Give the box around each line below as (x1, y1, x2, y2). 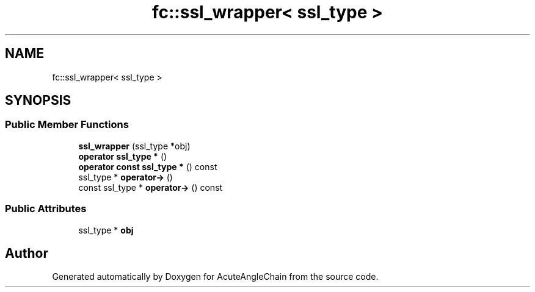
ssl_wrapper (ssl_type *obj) (78, 140, 191, 151)
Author (5, 245, 48, 261)
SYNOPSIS (5, 93, 71, 109)
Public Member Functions (5, 118, 129, 131)
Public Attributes (5, 202, 87, 215)
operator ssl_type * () (78, 151, 167, 162)
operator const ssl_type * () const (78, 161, 217, 172)
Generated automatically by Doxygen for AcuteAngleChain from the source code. (52, 271, 379, 282)
